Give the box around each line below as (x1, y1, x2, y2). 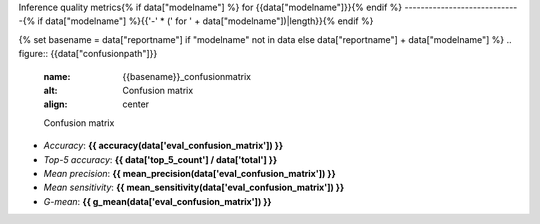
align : (43, 98, 68, 110)
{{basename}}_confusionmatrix (122, 70, 252, 82)
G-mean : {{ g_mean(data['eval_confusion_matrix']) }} (43, 195, 272, 207)
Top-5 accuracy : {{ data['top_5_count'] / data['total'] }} (43, 153, 278, 165)
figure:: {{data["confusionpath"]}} (18, 48, 158, 60)
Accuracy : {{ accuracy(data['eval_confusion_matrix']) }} (43, 140, 284, 152)
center (122, 98, 150, 110)
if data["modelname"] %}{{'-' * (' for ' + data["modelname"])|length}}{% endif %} (37, 15, 374, 27)
